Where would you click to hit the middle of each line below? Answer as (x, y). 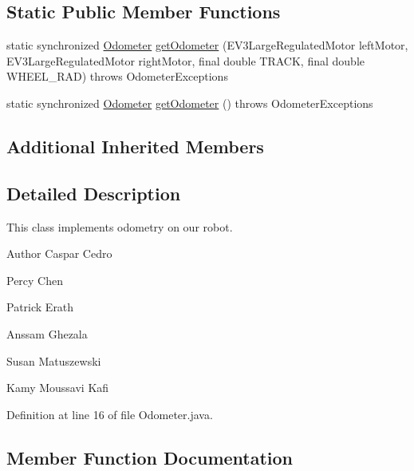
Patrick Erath (40, 307)
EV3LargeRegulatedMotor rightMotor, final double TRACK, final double (186, 60)
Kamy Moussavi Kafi (58, 388)
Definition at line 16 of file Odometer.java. (110, 414)
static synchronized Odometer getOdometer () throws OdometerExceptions (190, 103)
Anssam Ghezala (47, 333)
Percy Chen (35, 280)
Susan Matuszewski (54, 360)
